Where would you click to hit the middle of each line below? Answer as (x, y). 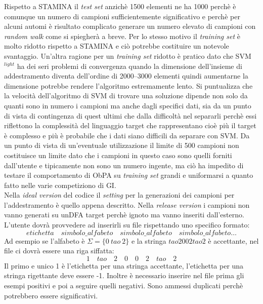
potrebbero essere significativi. (51, 295)
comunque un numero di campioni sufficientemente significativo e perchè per (122, 16)
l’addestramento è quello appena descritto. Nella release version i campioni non (127, 204)
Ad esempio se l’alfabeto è (45, 240)
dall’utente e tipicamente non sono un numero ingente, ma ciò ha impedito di (124, 165)
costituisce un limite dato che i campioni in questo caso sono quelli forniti (118, 155)
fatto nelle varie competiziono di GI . (60, 185)
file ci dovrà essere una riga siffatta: (59, 251)
